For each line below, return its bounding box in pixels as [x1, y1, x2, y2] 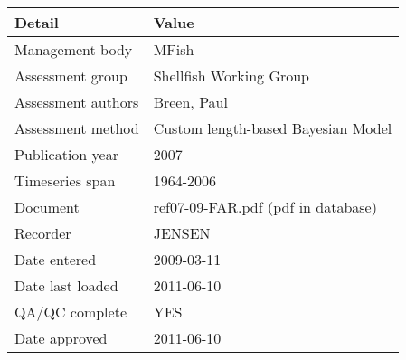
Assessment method [14, 118, 139, 138]
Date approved [14, 327, 108, 348]
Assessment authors [14, 91, 139, 112]
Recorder [14, 223, 71, 243]
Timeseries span [14, 170, 116, 191]
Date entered [14, 249, 97, 270]
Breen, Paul [153, 91, 228, 112]
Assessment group [14, 65, 127, 86]
